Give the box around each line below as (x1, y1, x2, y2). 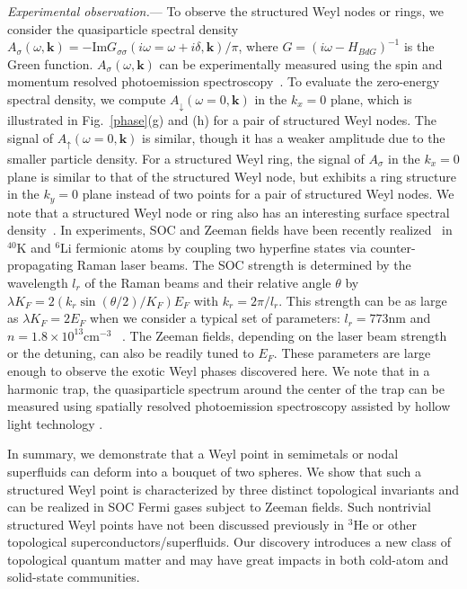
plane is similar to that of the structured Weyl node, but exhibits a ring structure (7, 166, 456, 185)
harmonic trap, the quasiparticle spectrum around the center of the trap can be (7, 379, 445, 397)
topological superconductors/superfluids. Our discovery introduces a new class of (7, 532, 451, 551)
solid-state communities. (7, 567, 140, 586)
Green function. (7, 54, 93, 73)
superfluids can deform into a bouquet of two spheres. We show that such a (7, 461, 422, 480)
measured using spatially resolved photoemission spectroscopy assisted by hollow (7, 397, 451, 415)
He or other (353, 514, 417, 533)
